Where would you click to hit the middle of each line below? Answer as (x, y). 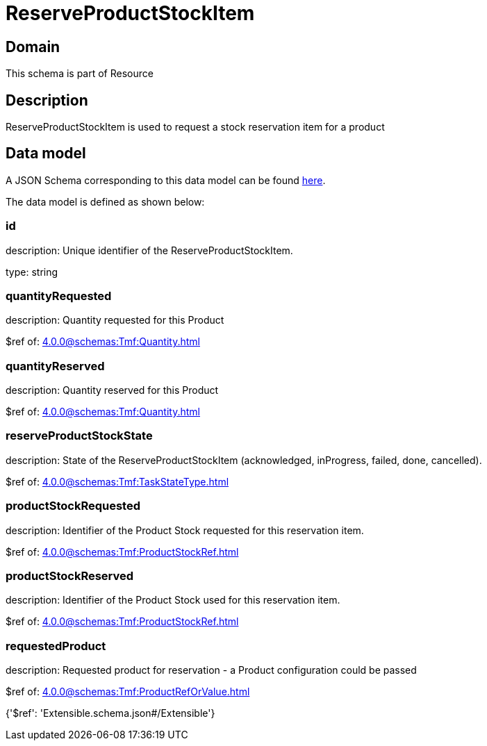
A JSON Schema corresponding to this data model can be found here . (166, 180)
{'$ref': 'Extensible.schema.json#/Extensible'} (110, 713)
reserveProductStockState (79, 436)
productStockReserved (70, 575)
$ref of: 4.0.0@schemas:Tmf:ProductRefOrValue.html (128, 692)
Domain (33, 47)
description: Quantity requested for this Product (115, 320)
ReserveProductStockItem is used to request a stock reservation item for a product (195, 127)
